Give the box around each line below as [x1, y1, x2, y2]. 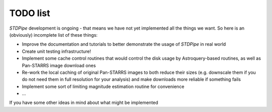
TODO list [9, 8, 50, 19]
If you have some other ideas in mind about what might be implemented [9, 99, 159, 105]
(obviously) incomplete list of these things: [9, 32, 98, 38]
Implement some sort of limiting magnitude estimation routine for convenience [22, 83, 185, 89]
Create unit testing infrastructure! [22, 48, 91, 54]
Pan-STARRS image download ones [22, 62, 96, 68]
